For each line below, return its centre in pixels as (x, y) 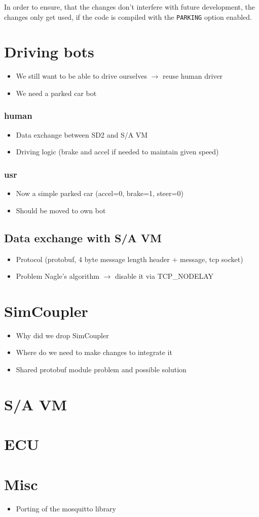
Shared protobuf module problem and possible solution (101, 369)
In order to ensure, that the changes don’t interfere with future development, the (130, 7)
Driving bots (49, 52)
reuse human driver (193, 76)
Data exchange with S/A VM (83, 237)
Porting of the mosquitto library (66, 508)
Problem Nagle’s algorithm (58, 276)
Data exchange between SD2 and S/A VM (82, 134)
